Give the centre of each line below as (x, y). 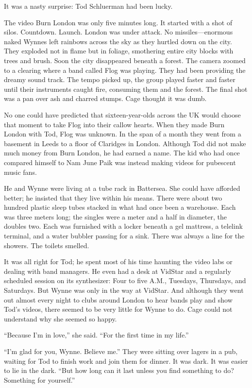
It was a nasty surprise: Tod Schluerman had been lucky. (88, 6)
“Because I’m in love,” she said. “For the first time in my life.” (96, 335)
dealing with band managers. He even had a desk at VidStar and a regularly (118, 271)
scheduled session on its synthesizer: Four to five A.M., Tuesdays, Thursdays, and (125, 280)
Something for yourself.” (40, 380)
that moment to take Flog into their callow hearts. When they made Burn (114, 124)
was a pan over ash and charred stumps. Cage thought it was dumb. (105, 98)
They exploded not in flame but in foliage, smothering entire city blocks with (119, 51)
